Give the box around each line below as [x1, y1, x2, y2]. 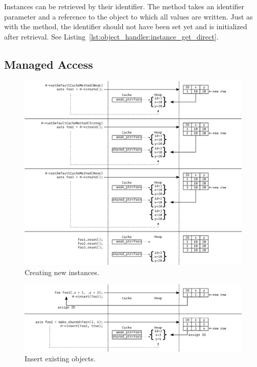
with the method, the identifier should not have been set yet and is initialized [4, 21, 247, 32]
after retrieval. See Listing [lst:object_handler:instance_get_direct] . [4, 31, 219, 42]
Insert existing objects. [25, 353, 96, 364]
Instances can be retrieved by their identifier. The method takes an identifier [4, 1, 245, 11]
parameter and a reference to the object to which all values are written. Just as [4, 11, 253, 22]
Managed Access [4, 56, 93, 72]
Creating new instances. [25, 266, 99, 277]
